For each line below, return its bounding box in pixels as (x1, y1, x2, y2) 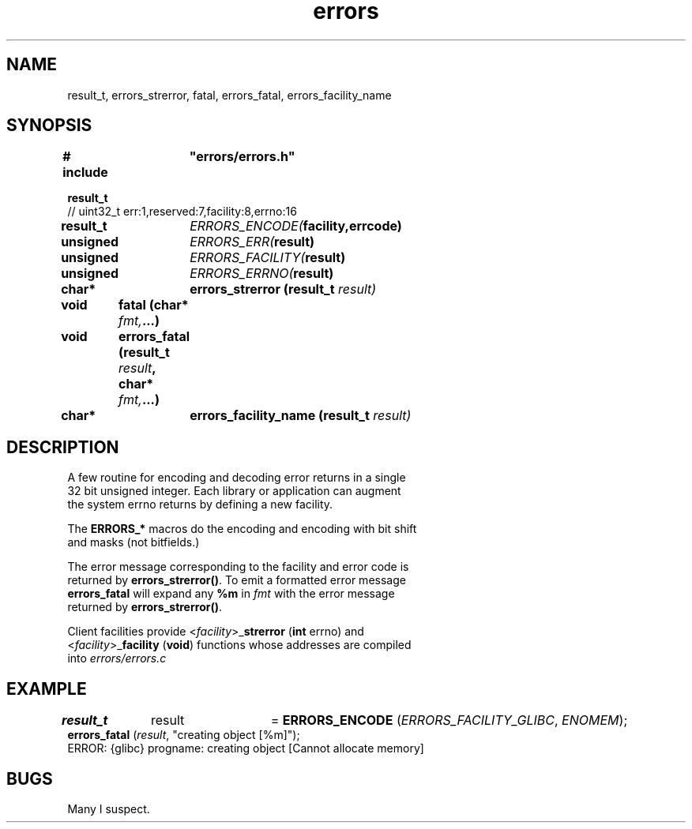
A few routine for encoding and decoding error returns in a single (67, 471, 406, 485)
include (62, 164, 108, 181)
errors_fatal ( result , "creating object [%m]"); (67, 728, 300, 742)
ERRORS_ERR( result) (190, 234, 315, 250)
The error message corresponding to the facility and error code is (67, 560, 409, 574)
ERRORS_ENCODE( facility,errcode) (190, 218, 402, 234)
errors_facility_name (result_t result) (190, 407, 412, 424)
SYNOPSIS (6, 115, 92, 136)
